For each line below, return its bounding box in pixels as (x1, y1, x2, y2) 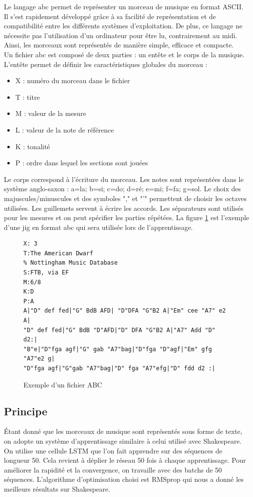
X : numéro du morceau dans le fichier (15, 75, 130, 86)
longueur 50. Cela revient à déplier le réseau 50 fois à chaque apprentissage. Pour (4, 455, 246, 465)
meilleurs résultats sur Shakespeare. (4, 483, 110, 494)
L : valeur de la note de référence (15, 124, 114, 135)
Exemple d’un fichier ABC (23, 379, 102, 389)
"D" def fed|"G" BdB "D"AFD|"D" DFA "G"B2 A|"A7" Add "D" (23, 326, 215, 334)
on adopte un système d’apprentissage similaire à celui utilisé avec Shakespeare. (4, 435, 242, 446)
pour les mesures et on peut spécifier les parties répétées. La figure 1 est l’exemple (4, 212, 250, 223)
